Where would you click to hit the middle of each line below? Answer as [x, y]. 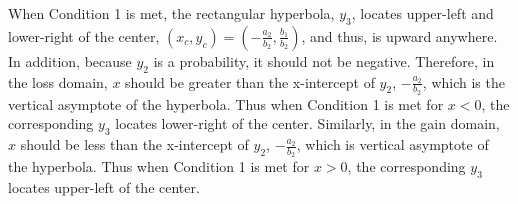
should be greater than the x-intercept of [250, 81]
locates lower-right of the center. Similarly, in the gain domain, [307, 123]
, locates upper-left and [422, 13]
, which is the [463, 81]
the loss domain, [58, 81]
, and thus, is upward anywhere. [399, 35]
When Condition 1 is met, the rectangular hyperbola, [171, 13]
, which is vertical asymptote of [392, 144]
